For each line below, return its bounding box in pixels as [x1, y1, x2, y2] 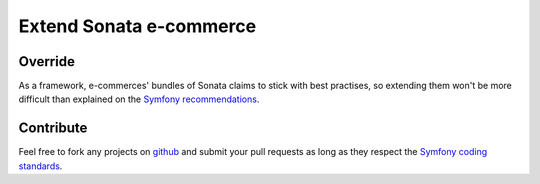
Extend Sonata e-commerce [18, 15, 257, 37]
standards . [18, 160, 63, 172]
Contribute [18, 120, 88, 137]
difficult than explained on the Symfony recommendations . [18, 93, 260, 105]
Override [18, 53, 75, 70]
